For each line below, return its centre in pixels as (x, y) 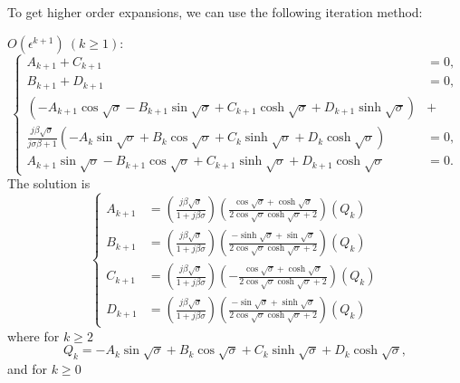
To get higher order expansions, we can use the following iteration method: (215, 12)
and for (28, 368)
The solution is (49, 183)
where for (34, 335)
